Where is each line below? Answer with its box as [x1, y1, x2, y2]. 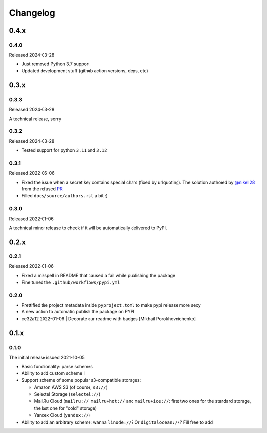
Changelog [9, 7, 55, 18]
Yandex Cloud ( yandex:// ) [34, 412, 90, 418]
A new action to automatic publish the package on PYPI [21, 309, 134, 315]
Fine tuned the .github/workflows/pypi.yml [21, 279, 120, 285]
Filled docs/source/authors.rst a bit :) [21, 193, 108, 199]
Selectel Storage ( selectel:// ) [34, 391, 101, 397]
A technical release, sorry [9, 116, 62, 122]
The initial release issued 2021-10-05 [9, 355, 85, 361]
